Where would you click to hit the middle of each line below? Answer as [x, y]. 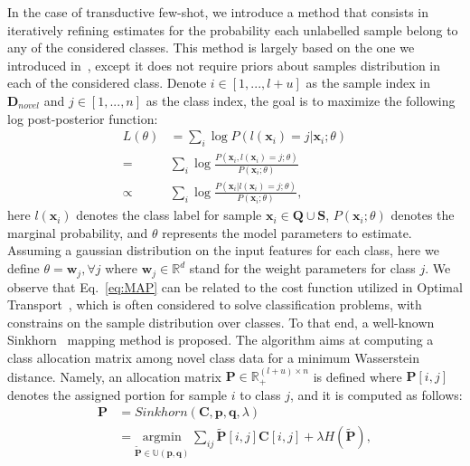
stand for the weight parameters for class [302, 268]
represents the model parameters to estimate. [287, 232]
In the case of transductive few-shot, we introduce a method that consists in [218, 12]
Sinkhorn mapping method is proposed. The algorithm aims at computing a [221, 340]
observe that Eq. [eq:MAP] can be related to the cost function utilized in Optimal [235, 286]
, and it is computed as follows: [376, 394]
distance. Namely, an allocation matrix [114, 376]
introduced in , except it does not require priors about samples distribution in [224, 65]
